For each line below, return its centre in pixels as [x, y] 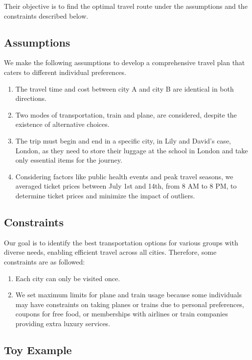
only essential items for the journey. [69, 160]
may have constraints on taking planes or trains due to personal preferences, [130, 304]
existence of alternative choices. [62, 124]
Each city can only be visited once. [68, 278]
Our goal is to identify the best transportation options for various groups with [121, 242]
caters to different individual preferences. [65, 72]
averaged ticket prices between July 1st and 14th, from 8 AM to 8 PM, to [126, 186]
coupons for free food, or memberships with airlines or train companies [122, 314]
